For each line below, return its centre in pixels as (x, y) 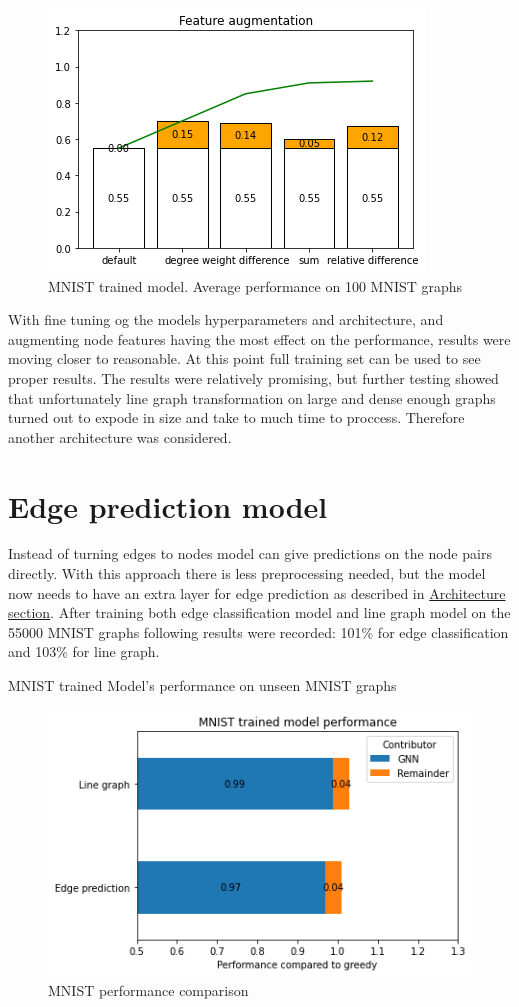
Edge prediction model (168, 505)
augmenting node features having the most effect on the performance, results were (259, 338)
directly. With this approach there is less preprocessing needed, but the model (247, 573)
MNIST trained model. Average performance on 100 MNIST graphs (255, 285)
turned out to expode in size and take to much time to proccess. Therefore (236, 417)
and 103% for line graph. (84, 651)
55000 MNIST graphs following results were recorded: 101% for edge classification (258, 631)
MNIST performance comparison (148, 989)
